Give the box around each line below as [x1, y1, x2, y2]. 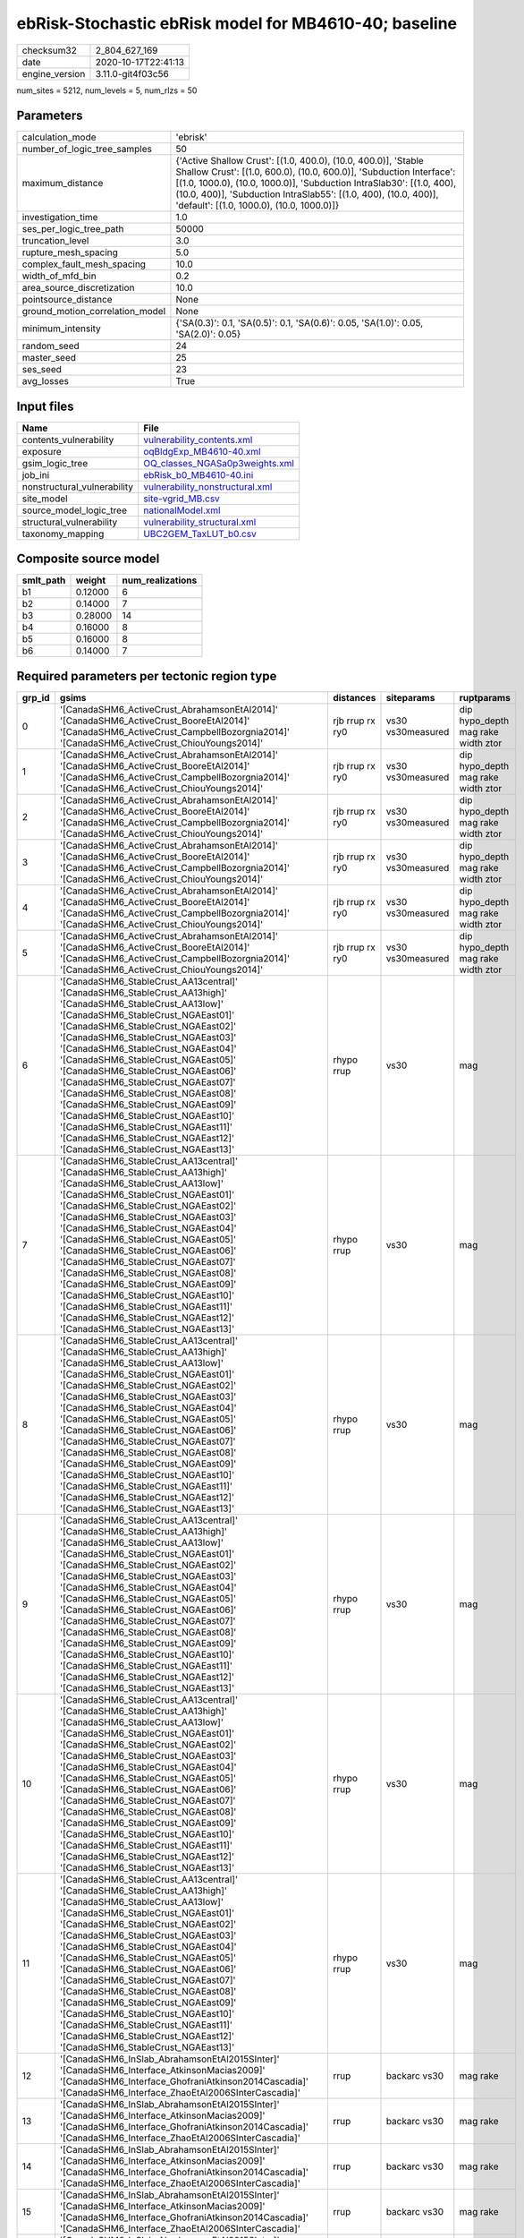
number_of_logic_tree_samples [21, 143, 152, 156]
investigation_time [21, 211, 98, 224]
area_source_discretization [21, 282, 135, 295]
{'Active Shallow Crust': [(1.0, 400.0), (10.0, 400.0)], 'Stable [175, 155, 424, 167]
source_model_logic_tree [21, 504, 127, 517]
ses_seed [21, 363, 63, 376]
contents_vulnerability [21, 433, 114, 446]
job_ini [21, 468, 50, 481]
